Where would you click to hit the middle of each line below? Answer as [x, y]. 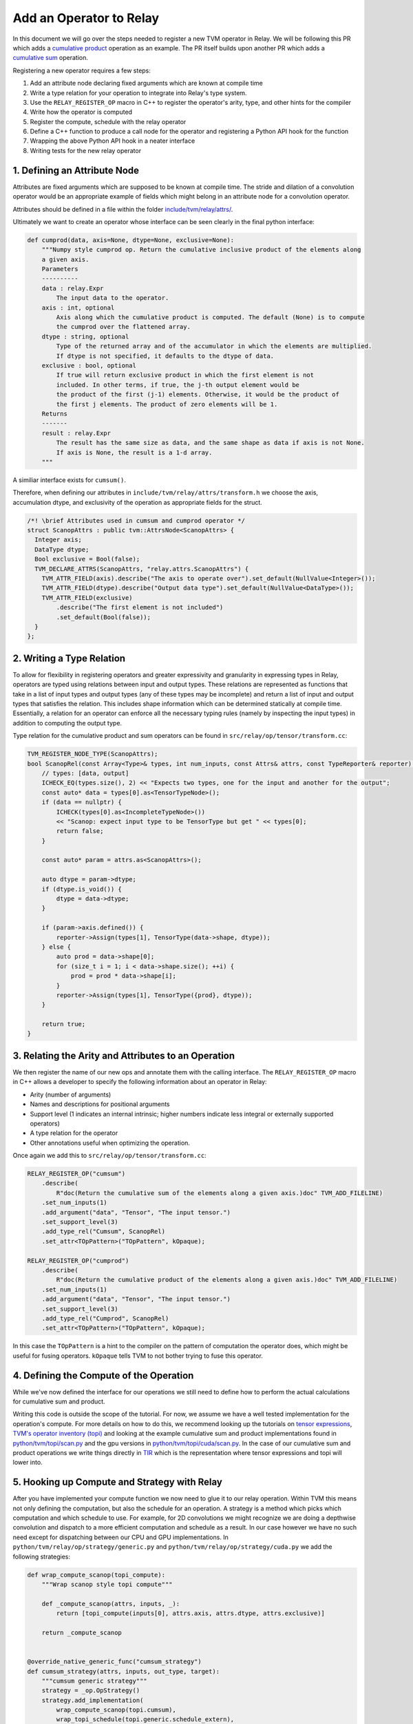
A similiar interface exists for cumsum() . [70, 480]
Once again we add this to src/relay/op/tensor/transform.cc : [109, 1156]
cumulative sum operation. [51, 58]
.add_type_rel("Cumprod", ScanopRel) [105, 1318]
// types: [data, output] [85, 773]
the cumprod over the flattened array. [123, 327]
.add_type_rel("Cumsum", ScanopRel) [103, 1232]
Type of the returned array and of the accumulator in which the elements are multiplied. [214, 346]
